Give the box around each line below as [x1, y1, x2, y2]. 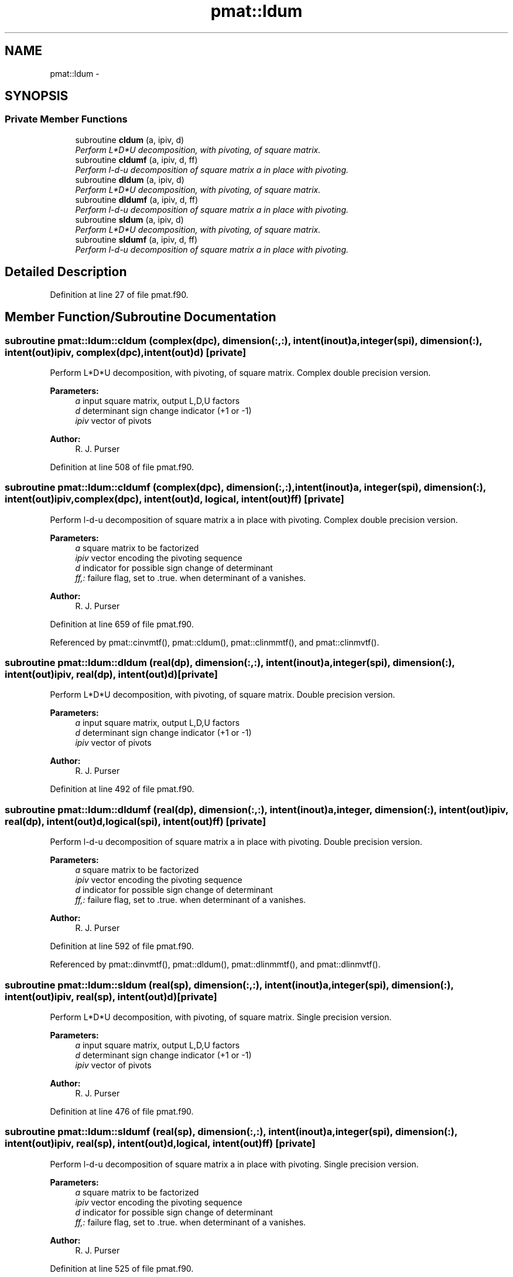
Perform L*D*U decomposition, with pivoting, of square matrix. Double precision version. [50, 690, 395, 700]
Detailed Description [5, 264, 127, 280]
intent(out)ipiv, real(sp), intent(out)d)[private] [5, 990, 217, 1003]
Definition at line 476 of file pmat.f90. [50, 1106, 194, 1116]
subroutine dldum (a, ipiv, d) [75, 174, 184, 185]
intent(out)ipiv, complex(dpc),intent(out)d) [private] [5, 346, 247, 358]
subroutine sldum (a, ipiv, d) [75, 214, 184, 225]
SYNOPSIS [5, 89, 69, 104]
